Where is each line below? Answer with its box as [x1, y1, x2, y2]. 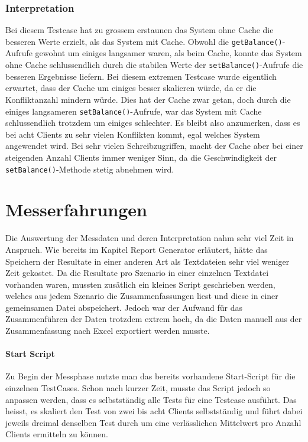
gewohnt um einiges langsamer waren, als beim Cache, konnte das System [35, 47, 302, 59]
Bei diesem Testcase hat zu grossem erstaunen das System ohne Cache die [5, 24, 274, 36]
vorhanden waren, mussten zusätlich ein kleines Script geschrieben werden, [5, 278, 275, 290]
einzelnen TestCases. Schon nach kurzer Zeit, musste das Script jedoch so [5, 382, 271, 394]
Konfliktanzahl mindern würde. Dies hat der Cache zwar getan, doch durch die [5, 93, 291, 105]
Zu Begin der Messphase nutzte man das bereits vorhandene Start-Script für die [5, 370, 296, 382]
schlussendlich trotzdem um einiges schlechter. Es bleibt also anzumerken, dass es [5, 116, 300, 129]
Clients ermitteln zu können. [5, 428, 108, 440]
